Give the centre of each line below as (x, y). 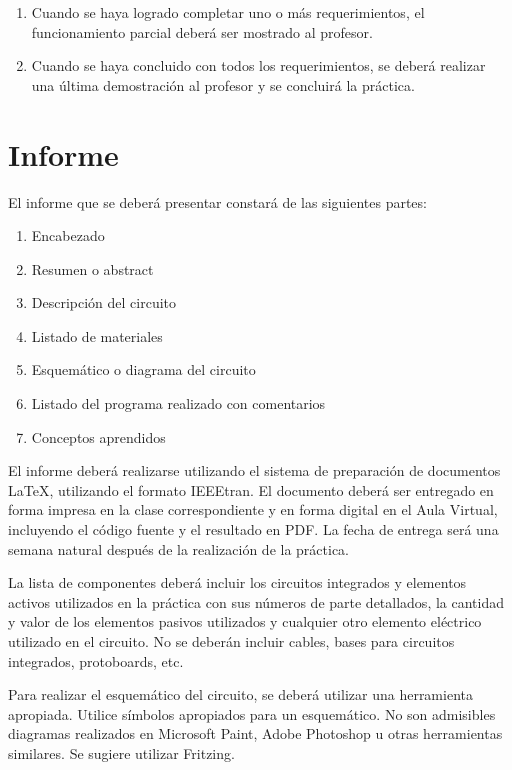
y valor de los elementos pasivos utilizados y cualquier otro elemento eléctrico (245, 621)
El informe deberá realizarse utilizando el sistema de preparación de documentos (254, 470)
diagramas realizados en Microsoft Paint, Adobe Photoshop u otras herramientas (255, 733)
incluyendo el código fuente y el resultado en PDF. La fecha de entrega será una (253, 529)
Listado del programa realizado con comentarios (178, 403)
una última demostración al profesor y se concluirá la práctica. (223, 84)
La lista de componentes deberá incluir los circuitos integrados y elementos (237, 582)
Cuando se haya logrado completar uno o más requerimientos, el (228, 12)
